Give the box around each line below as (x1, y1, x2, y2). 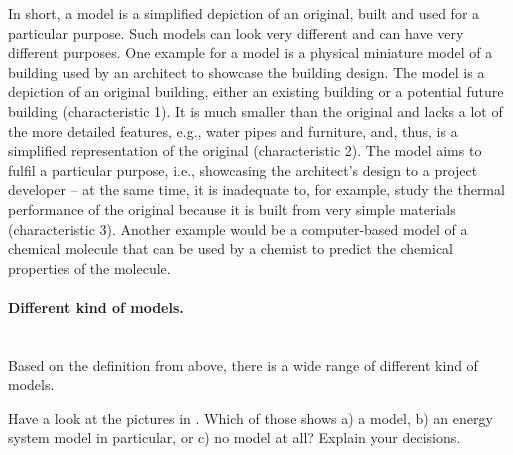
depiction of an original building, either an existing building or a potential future (8, 81, 504, 102)
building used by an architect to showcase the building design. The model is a (8, 61, 485, 82)
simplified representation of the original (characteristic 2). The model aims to (8, 140, 482, 161)
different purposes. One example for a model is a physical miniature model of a (8, 42, 493, 63)
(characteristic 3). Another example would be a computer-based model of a (8, 218, 468, 239)
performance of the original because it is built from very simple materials (8, 198, 456, 219)
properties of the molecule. (8, 257, 171, 278)
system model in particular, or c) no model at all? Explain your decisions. (8, 427, 461, 448)
